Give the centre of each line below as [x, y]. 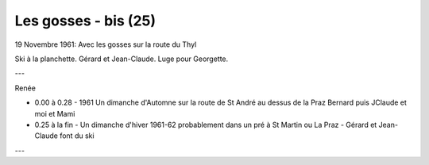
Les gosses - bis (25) [85, 21]
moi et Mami [55, 113]
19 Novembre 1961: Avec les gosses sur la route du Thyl [106, 44]
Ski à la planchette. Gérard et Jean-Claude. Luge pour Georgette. [122, 59]
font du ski [77, 136]
